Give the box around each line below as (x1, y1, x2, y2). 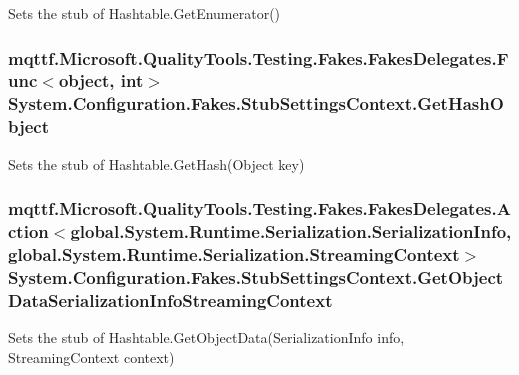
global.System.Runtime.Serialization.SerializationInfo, (70, 219, 512, 244)
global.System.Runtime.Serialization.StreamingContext (8, 241, 460, 266)
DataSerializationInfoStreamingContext (8, 287, 333, 312)
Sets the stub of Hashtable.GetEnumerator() (8, 3, 281, 23)
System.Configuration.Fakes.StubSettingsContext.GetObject (8, 264, 504, 289)
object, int (58, 68, 144, 93)
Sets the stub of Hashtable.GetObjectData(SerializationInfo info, (8, 327, 405, 348)
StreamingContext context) (8, 346, 175, 367)
